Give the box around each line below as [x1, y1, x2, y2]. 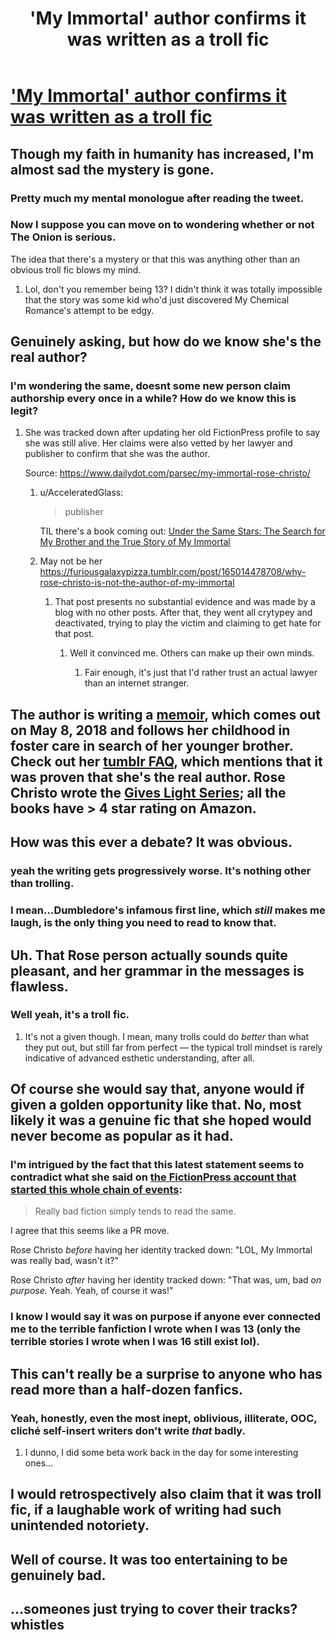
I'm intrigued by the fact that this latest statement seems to [10, 1158, 305, 1172]
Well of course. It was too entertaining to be [10, 1551, 288, 1568]
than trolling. [10, 877, 75, 891]
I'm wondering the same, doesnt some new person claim [10, 379, 291, 393]
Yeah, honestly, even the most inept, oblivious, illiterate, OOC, [10, 1411, 318, 1425]
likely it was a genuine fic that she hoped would [10, 1112, 312, 1129]
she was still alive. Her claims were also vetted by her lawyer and [24, 437, 293, 449]
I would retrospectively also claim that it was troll [10, 1486, 322, 1503]
